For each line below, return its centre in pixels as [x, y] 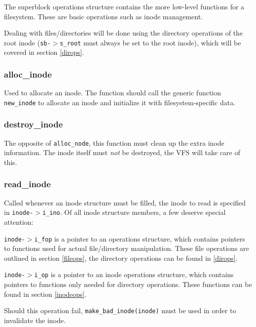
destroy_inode [34, 124]
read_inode [27, 184]
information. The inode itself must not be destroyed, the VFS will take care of [122, 152]
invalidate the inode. [35, 320]
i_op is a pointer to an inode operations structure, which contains [134, 274]
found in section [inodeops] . [45, 294]
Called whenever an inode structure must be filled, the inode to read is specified [125, 202]
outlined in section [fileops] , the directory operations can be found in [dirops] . [121, 258]
